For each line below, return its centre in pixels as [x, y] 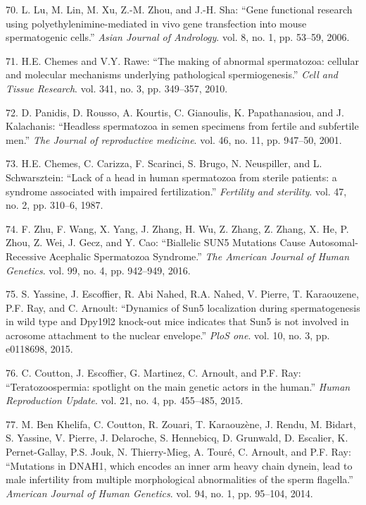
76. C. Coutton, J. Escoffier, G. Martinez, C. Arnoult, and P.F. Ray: [153, 373]
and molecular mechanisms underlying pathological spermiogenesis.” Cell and [172, 74]
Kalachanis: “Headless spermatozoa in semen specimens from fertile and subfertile [182, 126]
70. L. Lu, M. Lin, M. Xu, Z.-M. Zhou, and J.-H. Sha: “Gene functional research [179, 9]
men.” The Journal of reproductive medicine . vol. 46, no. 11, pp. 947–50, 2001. [174, 139]
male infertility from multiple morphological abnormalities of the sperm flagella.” [179, 479]
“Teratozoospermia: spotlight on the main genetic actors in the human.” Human [178, 386]
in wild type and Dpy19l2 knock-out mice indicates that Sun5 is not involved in [177, 321]
